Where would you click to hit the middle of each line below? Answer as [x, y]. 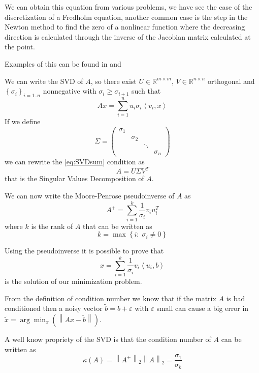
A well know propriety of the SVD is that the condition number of [108, 339]
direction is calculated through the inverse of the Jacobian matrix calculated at [128, 36]
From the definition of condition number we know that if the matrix [110, 298]
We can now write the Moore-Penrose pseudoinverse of [90, 195]
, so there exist [114, 81]
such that [146, 91]
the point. [20, 47]
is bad [236, 298]
